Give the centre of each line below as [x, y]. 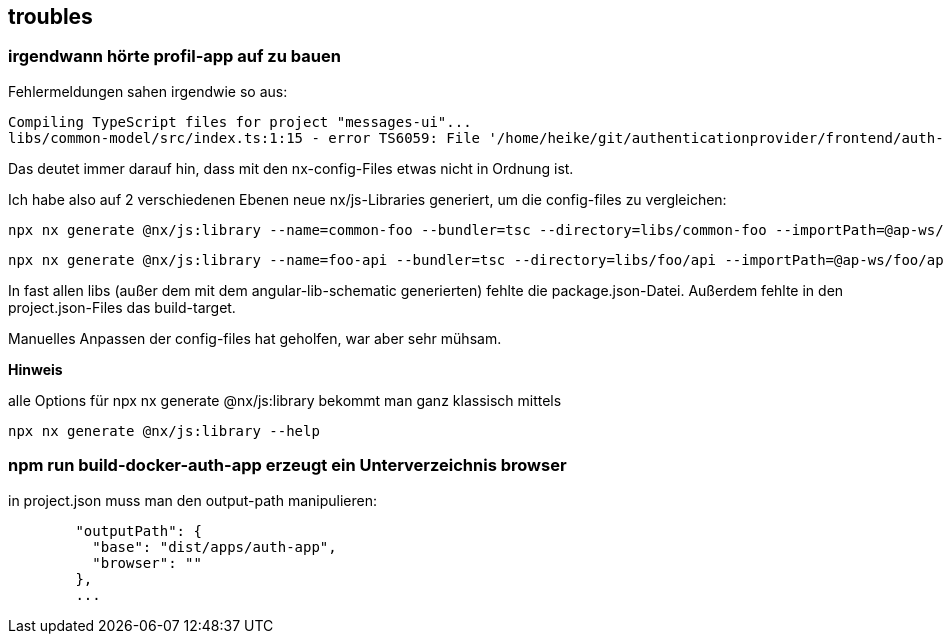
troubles [50, 16]
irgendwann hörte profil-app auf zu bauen [174, 56]
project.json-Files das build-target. [122, 307]
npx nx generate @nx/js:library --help [164, 430]
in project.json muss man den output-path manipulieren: [192, 500]
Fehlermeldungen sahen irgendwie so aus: [148, 91]
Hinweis [35, 369]
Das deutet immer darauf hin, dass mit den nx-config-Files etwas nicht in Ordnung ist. [291, 168]
